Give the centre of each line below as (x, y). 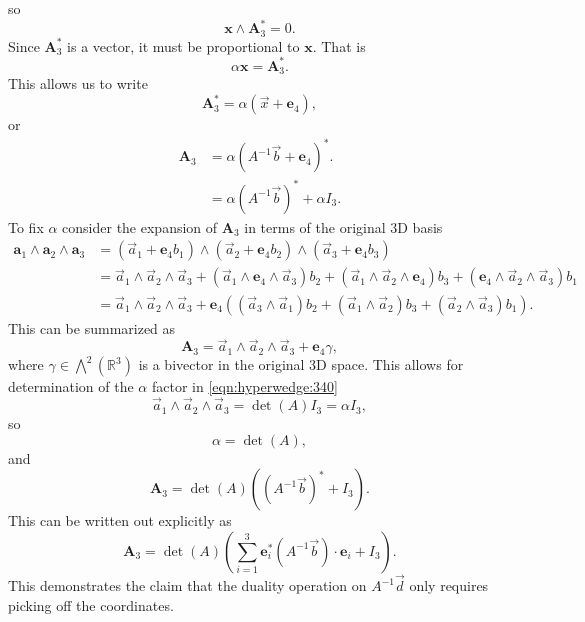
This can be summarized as (92, 327)
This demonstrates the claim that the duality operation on (187, 585)
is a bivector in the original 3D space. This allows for (301, 364)
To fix (26, 226)
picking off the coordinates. (91, 604)
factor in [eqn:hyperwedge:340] (244, 386)
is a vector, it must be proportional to (183, 45)
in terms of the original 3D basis (343, 226)
